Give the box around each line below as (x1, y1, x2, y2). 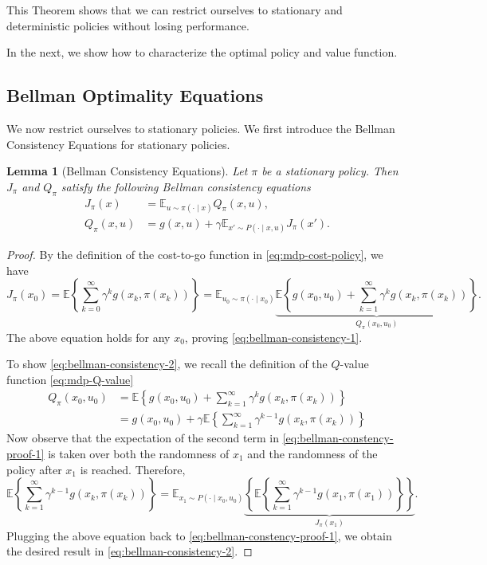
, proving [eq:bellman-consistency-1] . (184, 328, 363, 345)
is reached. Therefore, (80, 461, 186, 477)
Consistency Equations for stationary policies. (6, 135, 230, 152)
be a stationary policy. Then (261, 163, 399, 179)
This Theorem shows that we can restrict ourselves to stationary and (6, 2, 343, 18)
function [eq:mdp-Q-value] (6, 371, 134, 387)
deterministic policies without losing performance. (6, 17, 249, 33)
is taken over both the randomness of (48, 445, 230, 461)
